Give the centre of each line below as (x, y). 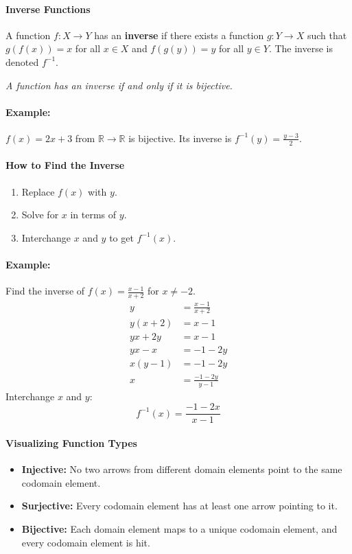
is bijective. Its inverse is (180, 138)
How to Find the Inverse (65, 165)
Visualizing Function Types (71, 442)
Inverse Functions (48, 9)
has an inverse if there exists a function (179, 35)
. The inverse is (301, 48)
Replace (38, 191)
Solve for (40, 215)
